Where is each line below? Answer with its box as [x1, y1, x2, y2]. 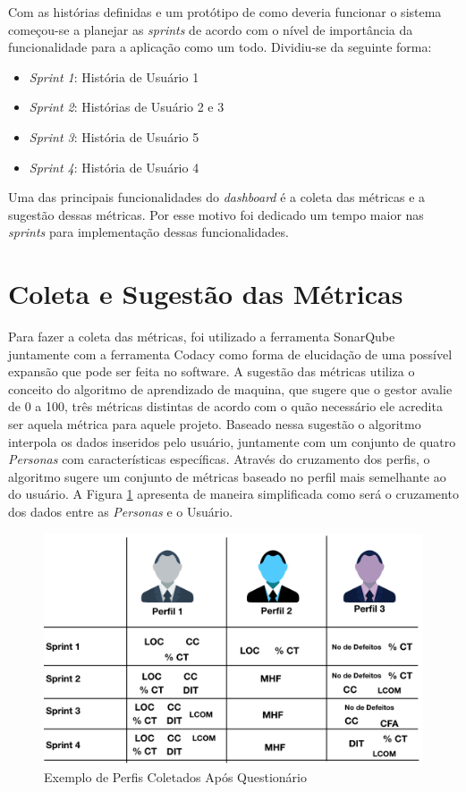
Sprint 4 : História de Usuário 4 [29, 157, 199, 176]
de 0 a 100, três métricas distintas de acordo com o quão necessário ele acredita [8, 397, 443, 416]
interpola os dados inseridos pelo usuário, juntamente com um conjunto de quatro [8, 432, 456, 451]
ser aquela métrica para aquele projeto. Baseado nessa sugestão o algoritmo [8, 415, 421, 434]
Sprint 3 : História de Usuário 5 [29, 127, 199, 146]
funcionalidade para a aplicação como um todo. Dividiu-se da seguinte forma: [8, 38, 432, 56]
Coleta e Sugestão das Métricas [8, 275, 403, 312]
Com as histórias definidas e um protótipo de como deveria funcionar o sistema [8, 3, 442, 21]
